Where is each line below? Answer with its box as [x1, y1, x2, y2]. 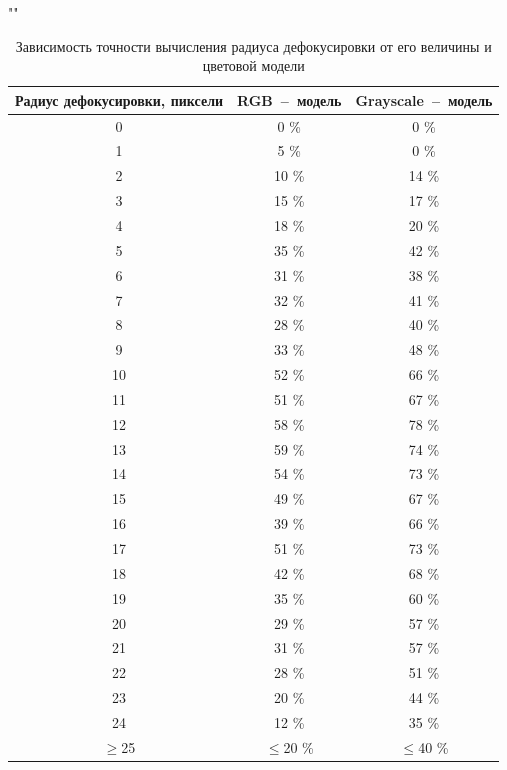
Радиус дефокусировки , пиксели [15, 89, 224, 110]
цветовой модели [202, 55, 305, 76]
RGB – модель [237, 89, 342, 110]
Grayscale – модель [355, 89, 493, 110]
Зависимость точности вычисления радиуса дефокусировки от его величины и [15, 35, 492, 56]
